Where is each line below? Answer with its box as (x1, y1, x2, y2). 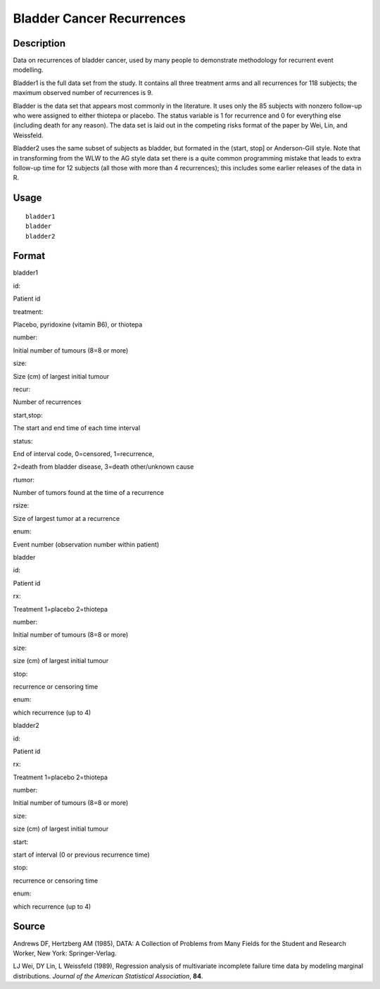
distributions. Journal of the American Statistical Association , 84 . (13, 971, 203, 980)
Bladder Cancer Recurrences (13, 11, 186, 26)
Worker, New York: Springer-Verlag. (13, 949, 117, 957)
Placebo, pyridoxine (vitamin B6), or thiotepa (13, 320, 143, 329)
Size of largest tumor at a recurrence (13, 514, 120, 522)
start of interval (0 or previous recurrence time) (13, 850, 151, 859)
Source (13, 921, 46, 933)
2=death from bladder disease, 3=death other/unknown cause (13, 462, 194, 471)
